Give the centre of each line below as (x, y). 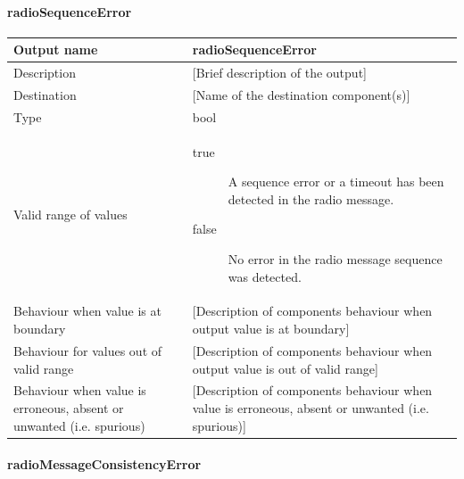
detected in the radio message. (311, 198)
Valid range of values (70, 214)
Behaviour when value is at (87, 311)
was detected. (265, 276)
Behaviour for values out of (88, 350)
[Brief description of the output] (279, 73)
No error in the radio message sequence (335, 259)
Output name (56, 50)
